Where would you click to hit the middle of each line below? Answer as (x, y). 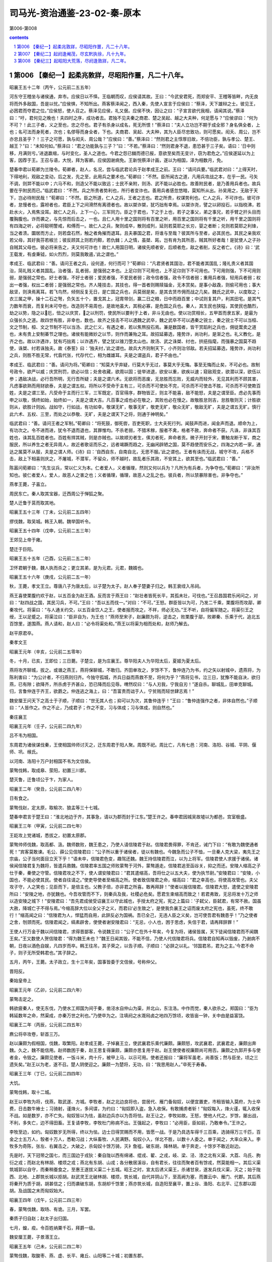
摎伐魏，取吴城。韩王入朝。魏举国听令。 (51, 521)
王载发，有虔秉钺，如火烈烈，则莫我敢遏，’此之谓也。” (64, 254)
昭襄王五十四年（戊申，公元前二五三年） (51, 531)
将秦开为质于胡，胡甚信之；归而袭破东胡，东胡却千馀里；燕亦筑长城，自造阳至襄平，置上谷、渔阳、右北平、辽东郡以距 (133, 1183)
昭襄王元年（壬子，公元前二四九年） (47, 726)
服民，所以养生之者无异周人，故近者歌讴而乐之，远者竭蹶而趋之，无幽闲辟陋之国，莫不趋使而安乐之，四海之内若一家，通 (135, 445)
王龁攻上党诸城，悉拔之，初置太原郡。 (49, 835)
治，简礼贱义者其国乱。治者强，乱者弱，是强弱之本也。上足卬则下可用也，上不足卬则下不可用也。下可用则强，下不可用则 (135, 271)
